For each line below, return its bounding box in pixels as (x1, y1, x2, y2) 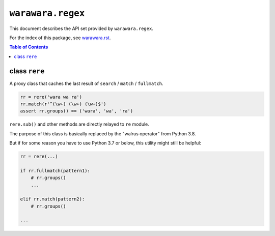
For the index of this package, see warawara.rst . (9, 35, 111, 41)
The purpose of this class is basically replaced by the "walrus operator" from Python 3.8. (9, 130, 196, 137)
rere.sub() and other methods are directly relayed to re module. (9, 121, 150, 127)
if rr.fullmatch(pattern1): (20, 168, 90, 173)
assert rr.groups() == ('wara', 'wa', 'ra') (20, 108, 133, 114)
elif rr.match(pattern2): (20, 196, 85, 202)
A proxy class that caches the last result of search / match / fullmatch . (9, 80, 163, 86)
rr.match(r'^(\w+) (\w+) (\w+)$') (20, 101, 106, 107)
